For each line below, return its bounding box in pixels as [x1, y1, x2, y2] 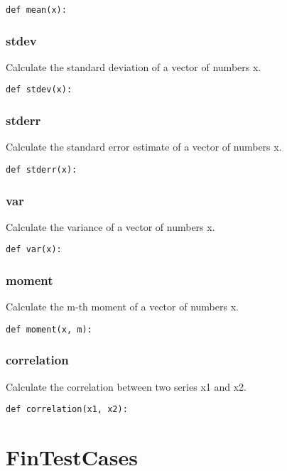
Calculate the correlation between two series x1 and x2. [6, 379, 247, 394]
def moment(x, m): [6, 324, 92, 335]
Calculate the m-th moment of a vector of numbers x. [6, 299, 239, 314]
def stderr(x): [6, 164, 77, 175]
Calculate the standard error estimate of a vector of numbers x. [6, 139, 282, 154]
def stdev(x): [6, 85, 72, 95]
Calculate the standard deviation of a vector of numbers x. [6, 59, 261, 74]
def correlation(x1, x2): [6, 404, 128, 415]
